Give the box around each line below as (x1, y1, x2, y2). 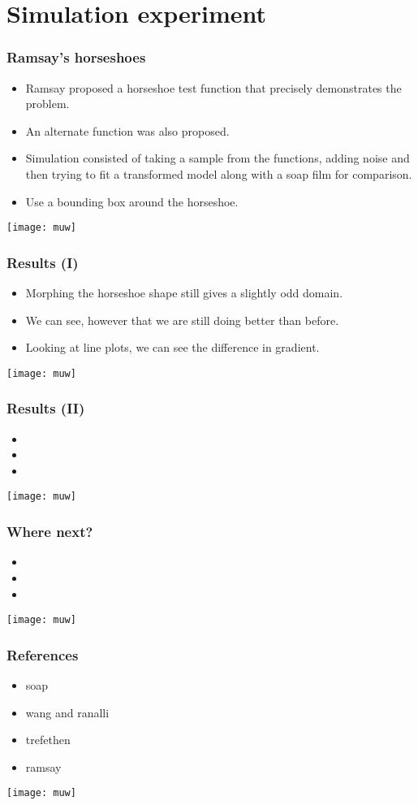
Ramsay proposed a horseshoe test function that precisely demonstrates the (25, 79, 402, 96)
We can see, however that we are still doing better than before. (25, 311, 339, 328)
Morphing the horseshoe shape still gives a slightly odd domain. (25, 284, 343, 301)
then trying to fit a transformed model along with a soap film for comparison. (25, 165, 412, 182)
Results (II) (6, 398, 85, 418)
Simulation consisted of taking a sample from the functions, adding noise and (25, 149, 410, 167)
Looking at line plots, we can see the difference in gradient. (25, 339, 320, 356)
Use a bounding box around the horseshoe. (25, 193, 239, 210)
